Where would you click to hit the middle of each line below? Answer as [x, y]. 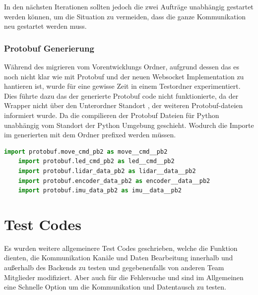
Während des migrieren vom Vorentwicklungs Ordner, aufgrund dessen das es [122, 66]
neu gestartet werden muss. [45, 26]
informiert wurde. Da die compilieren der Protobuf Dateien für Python [112, 115]
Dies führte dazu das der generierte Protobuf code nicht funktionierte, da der [121, 95]
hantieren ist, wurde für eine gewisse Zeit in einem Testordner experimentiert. [122, 86]
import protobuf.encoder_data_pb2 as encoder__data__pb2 [114, 181]
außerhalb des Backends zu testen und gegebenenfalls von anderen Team [114, 267]
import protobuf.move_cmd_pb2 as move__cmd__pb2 [86, 151]
